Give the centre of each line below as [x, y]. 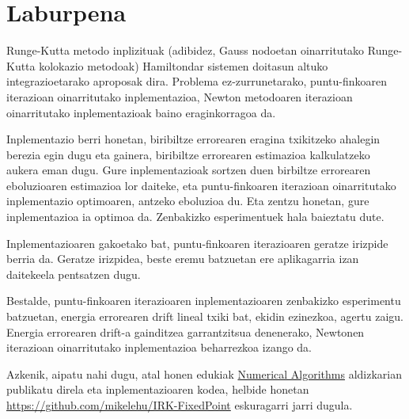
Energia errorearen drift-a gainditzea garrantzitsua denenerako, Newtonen [186, 331]
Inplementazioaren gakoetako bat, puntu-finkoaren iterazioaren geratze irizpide [197, 243]
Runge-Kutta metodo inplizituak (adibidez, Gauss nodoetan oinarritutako [186, 50]
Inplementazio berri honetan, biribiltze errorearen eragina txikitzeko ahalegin [193, 139]
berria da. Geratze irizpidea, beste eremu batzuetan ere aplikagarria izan [183, 259]
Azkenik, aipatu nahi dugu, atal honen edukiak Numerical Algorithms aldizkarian [204, 373]
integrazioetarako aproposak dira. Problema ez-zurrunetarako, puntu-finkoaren [197, 81]
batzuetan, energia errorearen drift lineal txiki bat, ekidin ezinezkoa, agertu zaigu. [205, 316]
